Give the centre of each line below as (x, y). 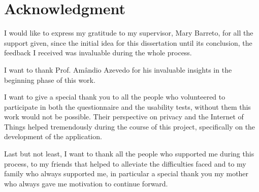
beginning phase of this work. (50, 79)
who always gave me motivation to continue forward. (86, 183)
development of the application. (53, 136)
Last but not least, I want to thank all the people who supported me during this (129, 154)
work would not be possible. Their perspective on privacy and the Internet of (124, 117)
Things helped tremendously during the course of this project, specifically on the (130, 126)
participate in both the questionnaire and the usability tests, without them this (127, 106)
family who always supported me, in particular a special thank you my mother (126, 173)
